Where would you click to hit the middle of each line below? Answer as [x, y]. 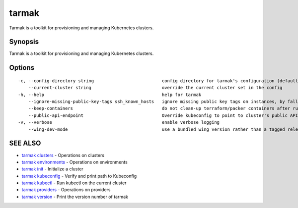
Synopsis [24, 42]
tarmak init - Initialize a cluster [53, 169]
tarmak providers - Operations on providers [66, 190]
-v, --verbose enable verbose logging [119, 122]
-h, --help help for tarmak [110, 95]
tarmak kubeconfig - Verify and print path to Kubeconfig [79, 176]
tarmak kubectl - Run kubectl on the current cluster [74, 183]
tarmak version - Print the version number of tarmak [75, 197]
